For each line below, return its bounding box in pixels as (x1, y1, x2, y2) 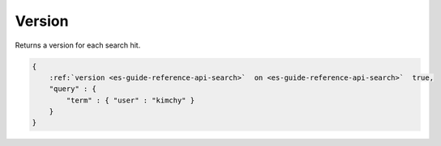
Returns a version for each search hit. (15, 40, 141, 50)
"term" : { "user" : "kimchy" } (66, 95, 195, 105)
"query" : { (49, 85, 97, 94)
